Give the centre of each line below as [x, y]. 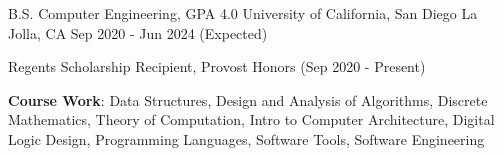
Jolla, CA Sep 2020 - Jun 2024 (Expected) [138, 32]
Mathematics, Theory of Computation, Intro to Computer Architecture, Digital [251, 119]
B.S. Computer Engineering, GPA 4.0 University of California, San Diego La [243, 13]
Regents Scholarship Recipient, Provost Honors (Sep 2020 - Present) [217, 66]
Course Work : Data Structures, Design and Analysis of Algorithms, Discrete [248, 99]
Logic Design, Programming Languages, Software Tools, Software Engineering [246, 138]
